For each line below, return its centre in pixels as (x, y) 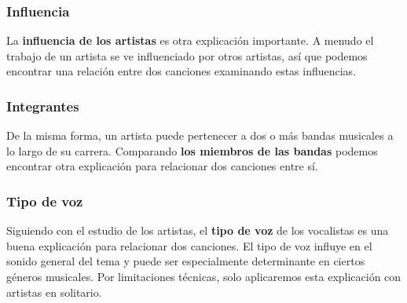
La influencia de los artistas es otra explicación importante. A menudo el (190, 40)
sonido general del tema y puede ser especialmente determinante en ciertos (186, 261)
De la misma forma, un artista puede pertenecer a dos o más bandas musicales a (200, 135)
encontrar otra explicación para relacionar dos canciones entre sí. (162, 166)
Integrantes (43, 106)
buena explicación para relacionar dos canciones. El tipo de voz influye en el (189, 245)
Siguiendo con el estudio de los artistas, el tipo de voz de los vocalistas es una (198, 230)
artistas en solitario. (54, 292)
